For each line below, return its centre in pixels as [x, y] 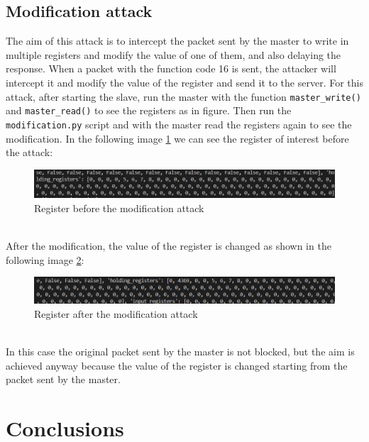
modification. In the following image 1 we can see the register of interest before [177, 138]
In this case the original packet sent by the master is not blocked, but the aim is [180, 352]
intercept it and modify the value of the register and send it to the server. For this [184, 82]
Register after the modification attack [116, 313]
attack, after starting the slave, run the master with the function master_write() [183, 96]
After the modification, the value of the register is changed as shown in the [169, 246]
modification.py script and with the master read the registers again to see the [179, 124]
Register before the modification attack [119, 208]
